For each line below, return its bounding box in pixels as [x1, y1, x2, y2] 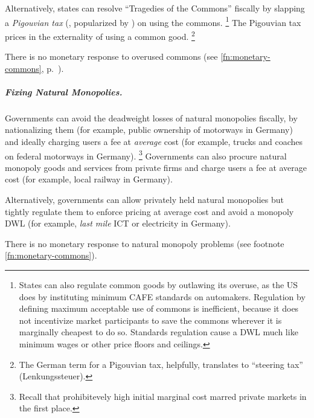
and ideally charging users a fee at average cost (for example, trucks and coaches [5, 135, 303, 148]
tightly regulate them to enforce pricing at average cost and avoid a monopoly [5, 205, 294, 217]
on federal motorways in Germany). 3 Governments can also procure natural [5, 147, 287, 162]
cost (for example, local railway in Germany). [5, 173, 173, 185]
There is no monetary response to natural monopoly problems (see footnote [5, 237, 284, 249]
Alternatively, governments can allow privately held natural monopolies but [5, 193, 284, 206]
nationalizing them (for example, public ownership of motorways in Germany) [5, 123, 293, 136]
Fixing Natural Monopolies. [5, 85, 123, 98]
